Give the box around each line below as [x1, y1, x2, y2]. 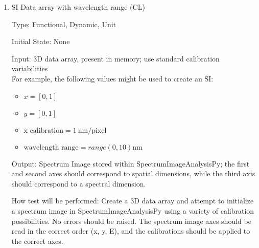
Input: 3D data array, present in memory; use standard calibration [11, 53, 220, 64]
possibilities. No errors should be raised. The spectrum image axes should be [11, 215, 251, 226]
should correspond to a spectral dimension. [11, 178, 146, 189]
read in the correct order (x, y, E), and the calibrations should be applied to [11, 225, 250, 236]
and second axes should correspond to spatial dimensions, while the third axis [11, 168, 255, 179]
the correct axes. [11, 235, 63, 246]
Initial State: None [11, 36, 70, 47]
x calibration [23, 127, 64, 134]
